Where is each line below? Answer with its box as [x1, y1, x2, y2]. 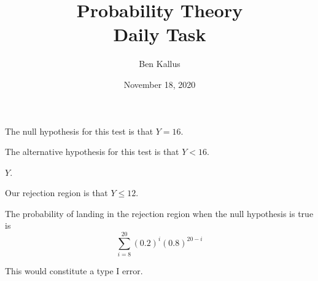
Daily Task [113, 22, 206, 47]
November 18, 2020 [123, 77, 196, 90]
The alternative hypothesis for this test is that [5, 145, 179, 158]
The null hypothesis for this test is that [5, 124, 153, 137]
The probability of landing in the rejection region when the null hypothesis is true [5, 207, 314, 220]
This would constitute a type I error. [5, 264, 143, 277]
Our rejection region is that [5, 186, 108, 199]
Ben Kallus [139, 57, 180, 70]
